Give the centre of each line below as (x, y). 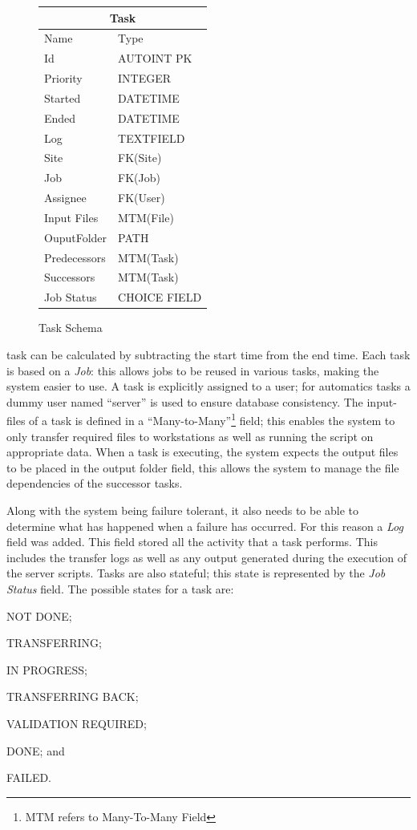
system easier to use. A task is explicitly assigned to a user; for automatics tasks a (208, 386)
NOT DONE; (39, 615)
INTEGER (145, 78)
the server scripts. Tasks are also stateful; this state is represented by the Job (196, 573)
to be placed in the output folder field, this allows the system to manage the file (203, 467)
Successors (70, 277)
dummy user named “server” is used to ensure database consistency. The (185, 401)
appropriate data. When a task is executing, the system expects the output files (202, 452)
